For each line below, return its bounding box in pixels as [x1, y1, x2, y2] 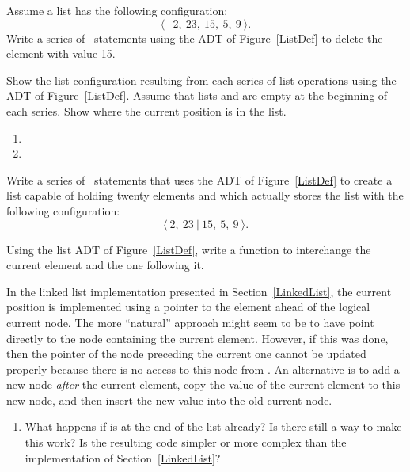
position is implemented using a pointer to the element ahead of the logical [6, 299, 370, 315]
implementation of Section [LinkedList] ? [25, 449, 221, 466]
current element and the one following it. [6, 257, 204, 273]
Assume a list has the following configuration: [6, 2, 228, 18]
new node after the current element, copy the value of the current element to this [6, 376, 401, 393]
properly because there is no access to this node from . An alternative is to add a [6, 360, 400, 377]
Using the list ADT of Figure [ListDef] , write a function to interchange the [6, 241, 371, 257]
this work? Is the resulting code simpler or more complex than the [25, 434, 347, 451]
